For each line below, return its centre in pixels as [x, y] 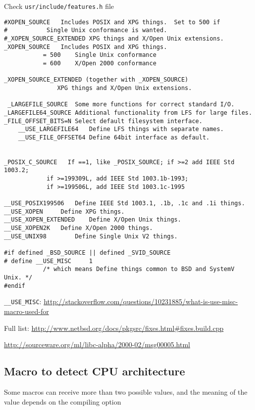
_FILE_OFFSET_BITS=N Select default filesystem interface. [103, 121]
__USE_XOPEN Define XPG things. [64, 211]
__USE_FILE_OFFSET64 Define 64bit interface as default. [114, 137]
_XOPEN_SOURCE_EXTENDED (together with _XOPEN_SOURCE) [96, 80]
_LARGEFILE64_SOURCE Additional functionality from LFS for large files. [128, 113]
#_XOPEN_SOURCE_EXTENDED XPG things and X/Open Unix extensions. [114, 38]
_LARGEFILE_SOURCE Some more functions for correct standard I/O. [121, 105]
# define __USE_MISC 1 [48, 261]
